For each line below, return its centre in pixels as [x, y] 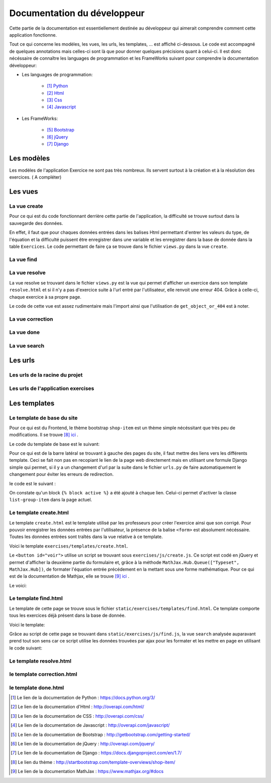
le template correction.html [43, 674]
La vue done [25, 332]
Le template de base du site [43, 418]
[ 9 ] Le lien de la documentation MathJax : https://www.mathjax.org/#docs [87, 771]
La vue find [23, 259]
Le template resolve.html [40, 661]
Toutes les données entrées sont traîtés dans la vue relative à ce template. [86, 537]
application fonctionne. [33, 35]
